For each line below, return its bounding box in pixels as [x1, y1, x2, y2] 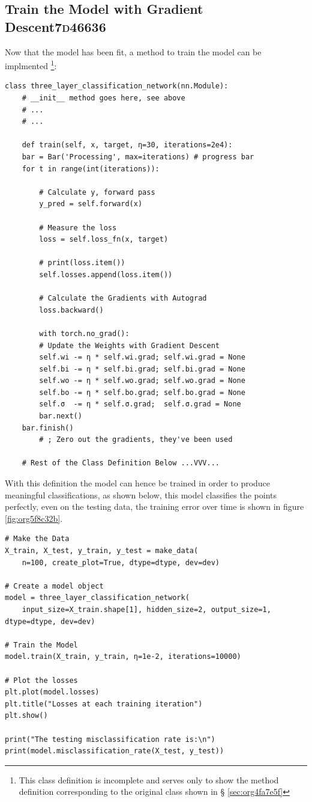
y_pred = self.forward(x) [39, 200, 143, 209]
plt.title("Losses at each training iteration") [5, 699, 203, 708]
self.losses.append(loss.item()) [39, 270, 173, 279]
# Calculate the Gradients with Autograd [39, 294, 207, 303]
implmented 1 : [5, 58, 57, 72]
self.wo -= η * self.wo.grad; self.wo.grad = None [39, 376, 245, 385]
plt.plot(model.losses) [5, 688, 100, 697]
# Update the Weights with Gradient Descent [39, 341, 220, 350]
